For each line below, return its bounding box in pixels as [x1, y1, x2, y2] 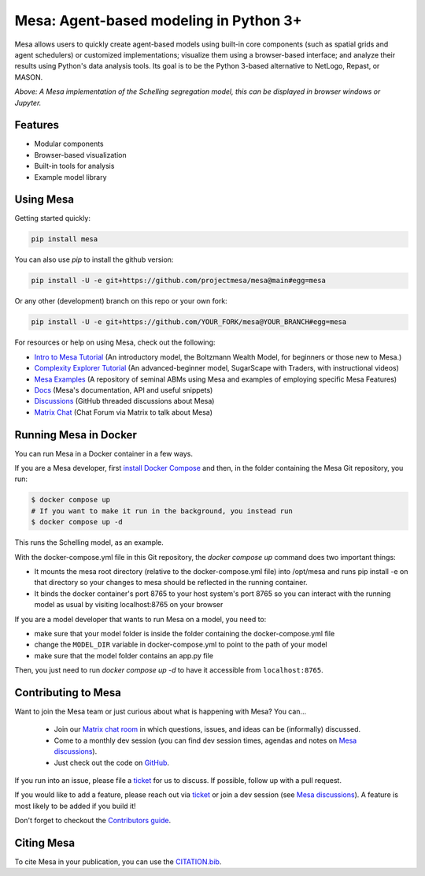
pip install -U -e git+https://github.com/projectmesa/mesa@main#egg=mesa [31, 276, 327, 285]
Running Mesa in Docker [14, 428, 137, 442]
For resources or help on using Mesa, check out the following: [14, 337, 216, 347]
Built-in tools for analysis [34, 162, 115, 171]
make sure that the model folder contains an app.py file [34, 650, 214, 660]
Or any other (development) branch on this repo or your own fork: [14, 296, 227, 306]
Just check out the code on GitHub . [54, 758, 169, 767]
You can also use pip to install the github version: [14, 255, 174, 264]
